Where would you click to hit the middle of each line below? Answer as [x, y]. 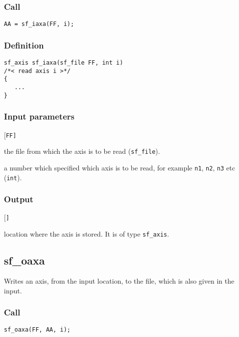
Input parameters [39, 116]
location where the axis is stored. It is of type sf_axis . [87, 234]
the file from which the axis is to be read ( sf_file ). [82, 151]
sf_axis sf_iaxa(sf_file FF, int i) [64, 63]
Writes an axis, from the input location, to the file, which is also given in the [119, 280]
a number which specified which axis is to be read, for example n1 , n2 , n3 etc [119, 167]
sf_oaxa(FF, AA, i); [37, 330]
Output [19, 199]
